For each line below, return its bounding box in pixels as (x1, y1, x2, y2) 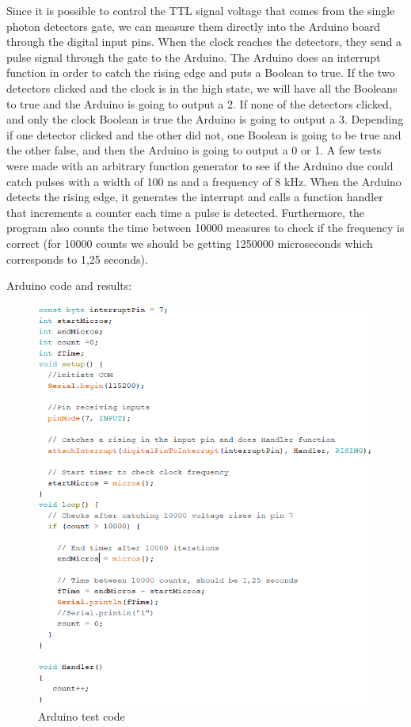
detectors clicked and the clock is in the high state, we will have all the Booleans (6, 79, 398, 96)
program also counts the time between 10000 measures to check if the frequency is (6, 219, 405, 236)
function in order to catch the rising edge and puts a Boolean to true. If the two (6, 64, 395, 81)
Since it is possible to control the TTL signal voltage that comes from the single (6, 2, 395, 18)
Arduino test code (38, 708, 125, 725)
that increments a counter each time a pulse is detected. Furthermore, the (6, 204, 365, 220)
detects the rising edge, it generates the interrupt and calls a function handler (6, 188, 383, 205)
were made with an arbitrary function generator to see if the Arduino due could (6, 157, 394, 173)
